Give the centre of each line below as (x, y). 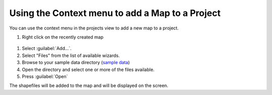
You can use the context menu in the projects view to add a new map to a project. (94, 28)
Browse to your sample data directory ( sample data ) (76, 62)
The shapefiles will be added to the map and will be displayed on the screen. (89, 85)
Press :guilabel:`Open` (45, 76)
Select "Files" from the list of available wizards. (71, 55)
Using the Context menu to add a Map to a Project (115, 13)
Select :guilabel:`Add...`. (47, 48)
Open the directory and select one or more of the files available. (88, 69)
